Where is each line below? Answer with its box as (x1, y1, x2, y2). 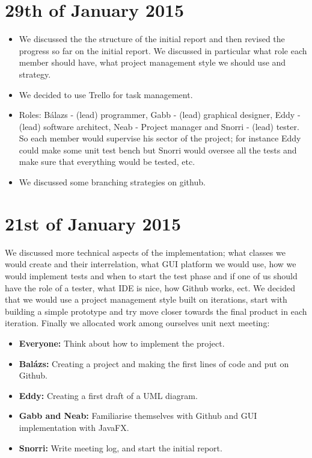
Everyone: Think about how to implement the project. (19, 336, 225, 349)
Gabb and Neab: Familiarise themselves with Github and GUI (19, 409, 257, 422)
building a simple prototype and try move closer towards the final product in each (5, 305, 307, 317)
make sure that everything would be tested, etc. (19, 155, 195, 168)
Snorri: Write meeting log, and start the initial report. (19, 441, 222, 454)
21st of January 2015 (5, 211, 182, 235)
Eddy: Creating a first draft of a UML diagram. (19, 389, 198, 401)
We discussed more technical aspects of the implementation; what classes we (5, 246, 286, 258)
